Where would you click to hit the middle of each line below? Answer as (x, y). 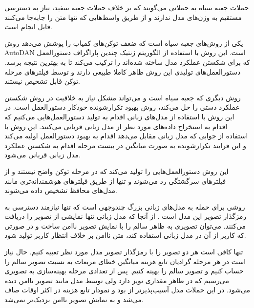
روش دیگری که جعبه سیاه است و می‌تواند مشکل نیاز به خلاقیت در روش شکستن (123, 97)
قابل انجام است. (28, 27)
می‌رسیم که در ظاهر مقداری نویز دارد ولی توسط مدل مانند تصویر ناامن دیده (117, 280)
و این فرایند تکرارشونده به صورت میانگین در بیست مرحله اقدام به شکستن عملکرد (125, 145)
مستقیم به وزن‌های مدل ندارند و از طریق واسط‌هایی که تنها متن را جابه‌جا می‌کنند (123, 17)
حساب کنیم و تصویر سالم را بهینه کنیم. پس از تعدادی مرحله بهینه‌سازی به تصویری (124, 271)
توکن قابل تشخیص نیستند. (42, 81)
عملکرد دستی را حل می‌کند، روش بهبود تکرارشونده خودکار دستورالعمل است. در (122, 107)
